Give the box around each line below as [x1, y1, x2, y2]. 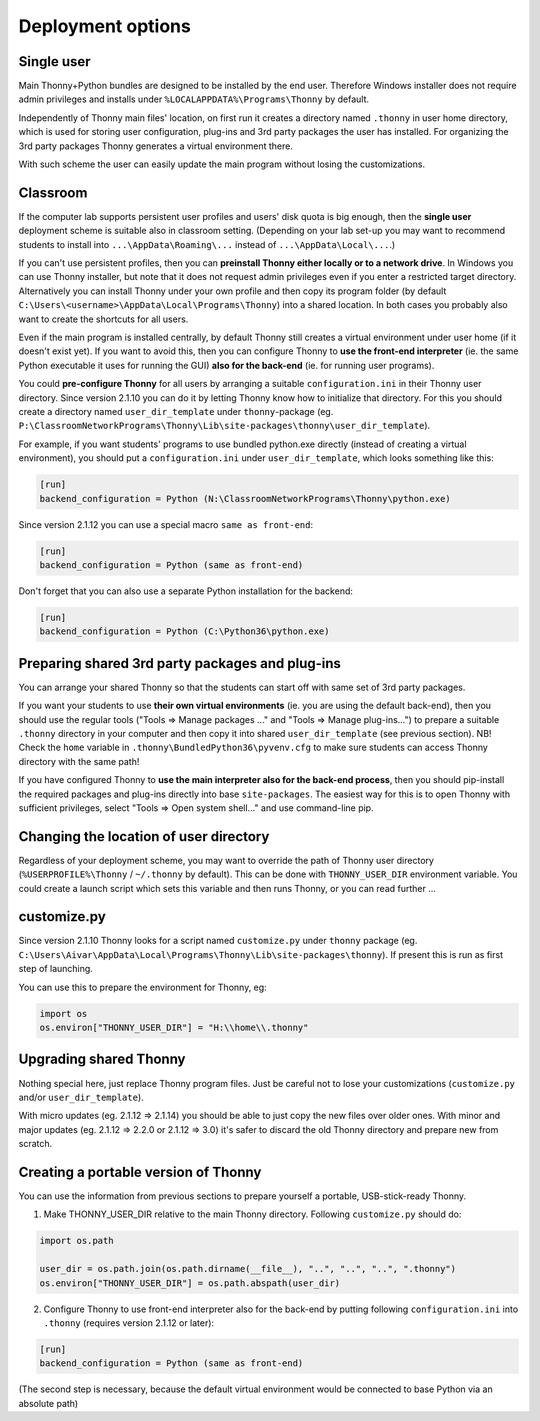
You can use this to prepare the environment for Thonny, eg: [18, 981, 267, 993]
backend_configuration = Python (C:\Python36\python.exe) [39, 626, 330, 637]
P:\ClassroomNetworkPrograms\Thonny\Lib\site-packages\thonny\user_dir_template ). [18, 420, 431, 432]
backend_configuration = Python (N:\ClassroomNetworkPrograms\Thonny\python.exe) [39, 493, 452, 504]
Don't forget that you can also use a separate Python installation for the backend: [18, 585, 354, 597]
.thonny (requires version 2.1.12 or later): [43, 1316, 215, 1329]
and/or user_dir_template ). [18, 1091, 144, 1103]
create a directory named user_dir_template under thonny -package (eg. [18, 406, 334, 417]
